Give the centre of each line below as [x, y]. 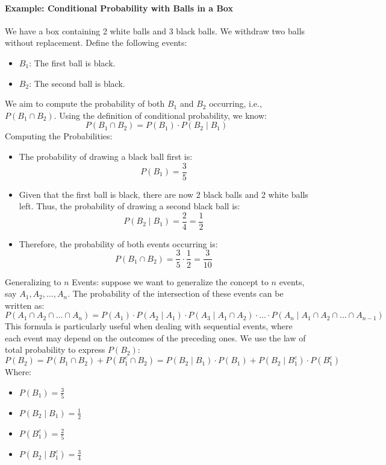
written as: [25, 305]
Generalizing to [33, 281]
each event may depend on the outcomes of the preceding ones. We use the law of [155, 337]
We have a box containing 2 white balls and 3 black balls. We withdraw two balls [155, 30]
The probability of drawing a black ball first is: [106, 156]
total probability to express [55, 350]
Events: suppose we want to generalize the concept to [170, 281]
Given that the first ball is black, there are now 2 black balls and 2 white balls [163, 194]
